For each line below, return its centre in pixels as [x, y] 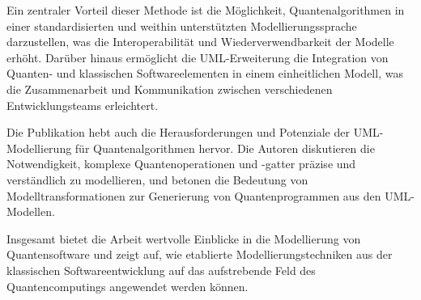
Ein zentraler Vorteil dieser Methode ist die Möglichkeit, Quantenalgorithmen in [206, 10]
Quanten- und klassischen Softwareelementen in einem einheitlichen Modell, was [205, 73]
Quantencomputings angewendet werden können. [128, 286]
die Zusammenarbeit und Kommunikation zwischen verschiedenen [170, 89]
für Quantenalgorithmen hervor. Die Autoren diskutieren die [225, 148]
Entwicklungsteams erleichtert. [83, 105]
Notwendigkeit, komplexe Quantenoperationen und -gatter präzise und [181, 164]
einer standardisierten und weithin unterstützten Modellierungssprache [182, 25]
